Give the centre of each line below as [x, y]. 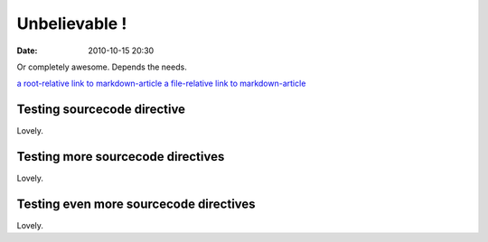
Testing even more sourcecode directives [136, 204]
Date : [27, 51]
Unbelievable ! [72, 23]
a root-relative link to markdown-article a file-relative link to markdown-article [161, 84]
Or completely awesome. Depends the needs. [102, 67]
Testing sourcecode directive [101, 110]
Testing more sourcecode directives [121, 157]
